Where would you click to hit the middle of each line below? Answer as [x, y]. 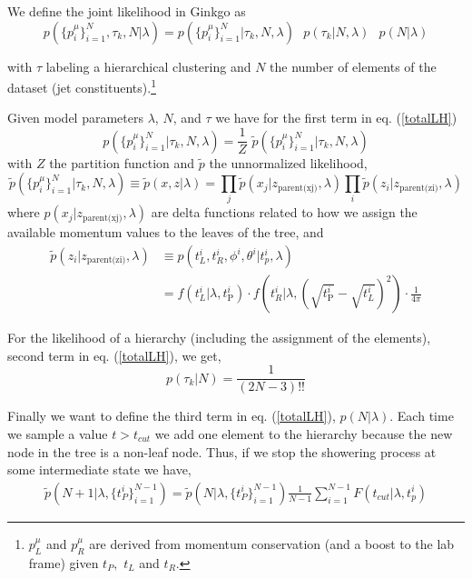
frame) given [64, 562]
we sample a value [58, 433]
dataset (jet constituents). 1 [82, 86]
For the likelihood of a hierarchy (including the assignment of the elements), [219, 338]
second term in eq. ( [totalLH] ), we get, [114, 355]
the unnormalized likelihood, [288, 162]
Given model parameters [75, 118]
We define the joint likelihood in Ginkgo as [127, 11]
